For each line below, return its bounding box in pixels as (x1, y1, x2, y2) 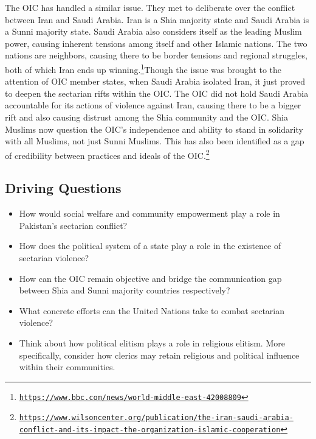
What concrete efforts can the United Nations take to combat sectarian (19, 304, 285, 317)
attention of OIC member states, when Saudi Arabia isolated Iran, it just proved (5, 75, 305, 88)
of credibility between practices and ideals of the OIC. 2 (5, 147, 210, 161)
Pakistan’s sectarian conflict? (19, 219, 128, 231)
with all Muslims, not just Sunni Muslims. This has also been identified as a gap (5, 135, 304, 147)
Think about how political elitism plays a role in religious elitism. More (19, 336, 285, 349)
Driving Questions (5, 178, 122, 197)
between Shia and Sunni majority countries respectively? (19, 284, 230, 297)
